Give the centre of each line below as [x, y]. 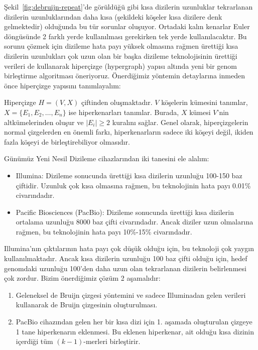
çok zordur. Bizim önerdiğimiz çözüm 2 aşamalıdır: [82, 278]
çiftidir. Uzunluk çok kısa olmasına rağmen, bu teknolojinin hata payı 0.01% [133, 185]
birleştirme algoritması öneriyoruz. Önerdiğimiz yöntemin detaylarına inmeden [124, 76]
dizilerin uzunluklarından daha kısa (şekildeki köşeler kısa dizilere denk [113, 16]
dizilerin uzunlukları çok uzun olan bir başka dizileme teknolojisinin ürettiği [121, 55]
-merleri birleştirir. [112, 341]
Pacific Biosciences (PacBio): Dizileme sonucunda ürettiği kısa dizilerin [125, 212]
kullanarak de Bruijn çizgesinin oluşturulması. [87, 305]
